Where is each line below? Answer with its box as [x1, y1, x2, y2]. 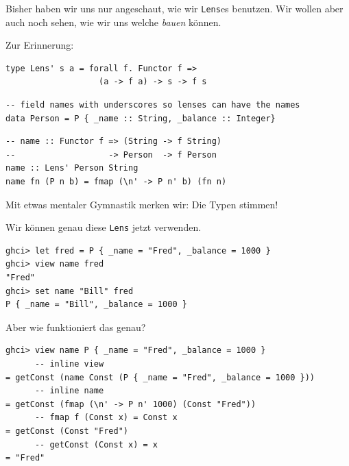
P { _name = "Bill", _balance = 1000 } [5, 299, 187, 310]
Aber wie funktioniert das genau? [5, 319, 146, 334]
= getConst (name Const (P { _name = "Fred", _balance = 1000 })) [5, 372, 315, 382]
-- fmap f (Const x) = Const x [34, 413, 178, 423]
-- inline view [34, 359, 104, 369]
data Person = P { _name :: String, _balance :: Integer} [5, 113, 276, 123]
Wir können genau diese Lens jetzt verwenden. [5, 220, 202, 234]
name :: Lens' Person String [5, 163, 139, 173]
